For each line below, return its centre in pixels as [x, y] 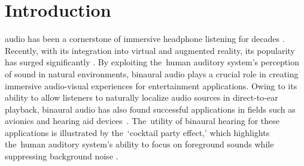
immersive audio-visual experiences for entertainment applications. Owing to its [151, 85]
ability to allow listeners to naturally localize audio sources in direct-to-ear [142, 97]
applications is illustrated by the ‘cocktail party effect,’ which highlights [137, 132]
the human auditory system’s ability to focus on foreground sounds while [139, 144]
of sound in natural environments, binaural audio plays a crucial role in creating [152, 73]
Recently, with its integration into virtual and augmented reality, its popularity [150, 50]
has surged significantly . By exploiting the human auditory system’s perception [152, 62]
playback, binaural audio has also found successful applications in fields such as [150, 109]
